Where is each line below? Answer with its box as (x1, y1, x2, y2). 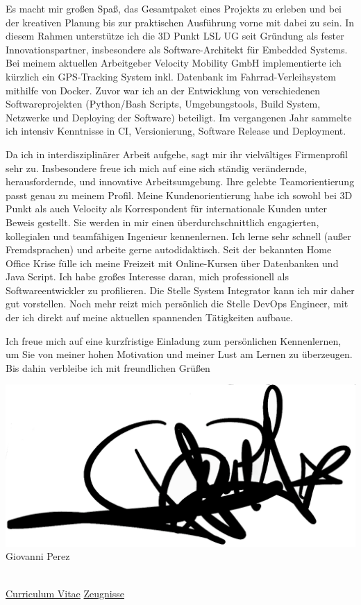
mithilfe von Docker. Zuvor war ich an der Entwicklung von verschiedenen (6, 83, 320, 97)
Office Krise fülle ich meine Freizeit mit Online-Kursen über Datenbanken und (6, 255, 339, 270)
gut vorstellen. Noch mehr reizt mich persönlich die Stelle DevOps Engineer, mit (6, 296, 349, 311)
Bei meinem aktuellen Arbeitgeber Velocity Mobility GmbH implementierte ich (6, 56, 342, 70)
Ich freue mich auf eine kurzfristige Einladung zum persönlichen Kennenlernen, (6, 333, 342, 348)
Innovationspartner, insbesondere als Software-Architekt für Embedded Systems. (6, 42, 348, 56)
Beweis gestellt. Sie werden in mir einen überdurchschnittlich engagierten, (6, 214, 319, 229)
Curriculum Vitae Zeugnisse (6, 586, 124, 600)
